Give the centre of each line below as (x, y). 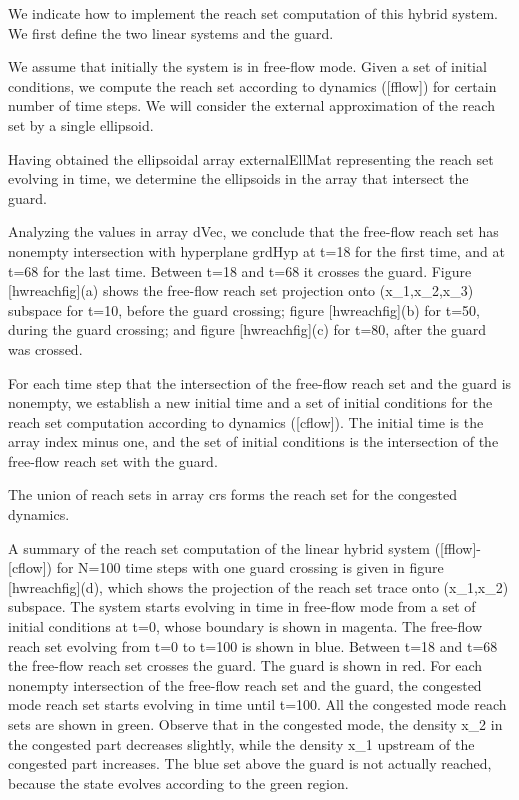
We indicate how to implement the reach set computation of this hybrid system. (253, 13)
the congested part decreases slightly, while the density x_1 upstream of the (241, 743)
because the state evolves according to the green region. (178, 782)
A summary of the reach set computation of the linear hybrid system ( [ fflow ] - (244, 547)
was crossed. (45, 348)
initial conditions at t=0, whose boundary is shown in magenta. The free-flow (245, 626)
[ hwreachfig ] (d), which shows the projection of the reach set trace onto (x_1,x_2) (258, 586)
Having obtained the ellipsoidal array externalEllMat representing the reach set (251, 158)
